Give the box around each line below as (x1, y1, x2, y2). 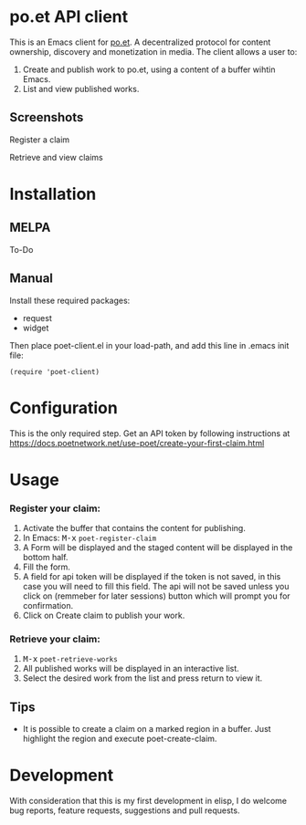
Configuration (9, 397, 119, 418)
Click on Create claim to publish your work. (22, 610, 185, 621)
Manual (9, 271, 53, 287)
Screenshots (9, 110, 84, 125)
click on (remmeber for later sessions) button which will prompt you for (22, 590, 290, 601)
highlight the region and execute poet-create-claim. (22, 733, 217, 745)
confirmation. (22, 600, 74, 611)
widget (22, 322, 49, 333)
